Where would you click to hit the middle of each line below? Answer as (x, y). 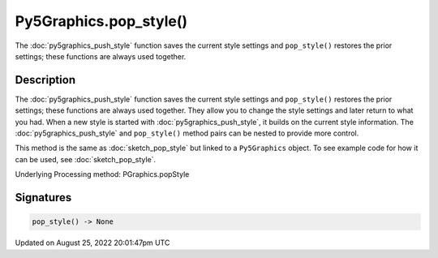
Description (45, 80)
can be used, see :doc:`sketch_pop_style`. (86, 159)
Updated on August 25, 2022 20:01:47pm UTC (92, 243)
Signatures (43, 198)
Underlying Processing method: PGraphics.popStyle (102, 174)
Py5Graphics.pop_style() (101, 21)
